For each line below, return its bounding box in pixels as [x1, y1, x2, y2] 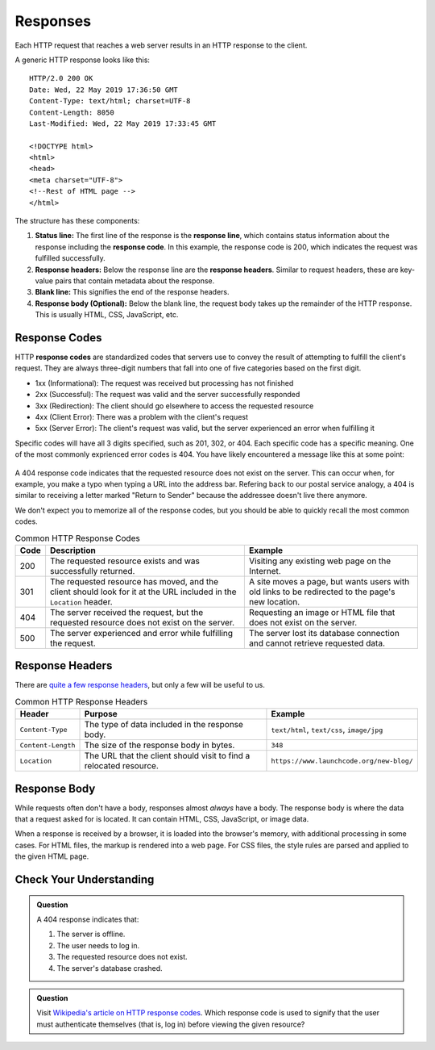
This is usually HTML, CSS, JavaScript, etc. [35, 310, 179, 320]
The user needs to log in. [56, 940, 140, 950]
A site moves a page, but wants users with [248, 575, 410, 587]
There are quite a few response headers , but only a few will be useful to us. [14, 680, 265, 690]
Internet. [248, 565, 281, 576]
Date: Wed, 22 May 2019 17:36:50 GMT [29, 85, 179, 94]
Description [49, 545, 96, 556]
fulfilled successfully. [35, 253, 106, 263]
